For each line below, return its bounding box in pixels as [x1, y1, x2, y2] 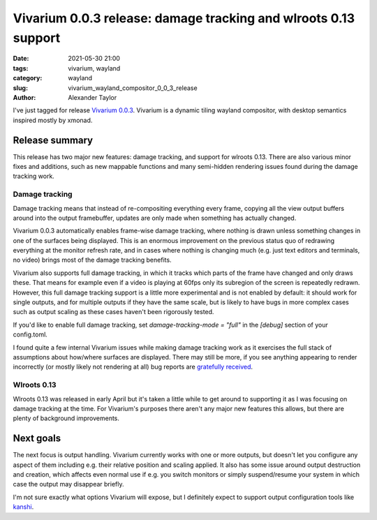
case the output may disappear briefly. [13, 480, 124, 489]
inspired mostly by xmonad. [13, 116, 93, 124]
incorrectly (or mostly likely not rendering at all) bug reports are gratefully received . [13, 363, 253, 371]
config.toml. [13, 330, 48, 339]
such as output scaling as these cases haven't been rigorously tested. [13, 308, 214, 316]
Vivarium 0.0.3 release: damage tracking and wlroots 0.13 [13, 10, 355, 26]
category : [13, 74, 43, 82]
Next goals [13, 433, 61, 445]
